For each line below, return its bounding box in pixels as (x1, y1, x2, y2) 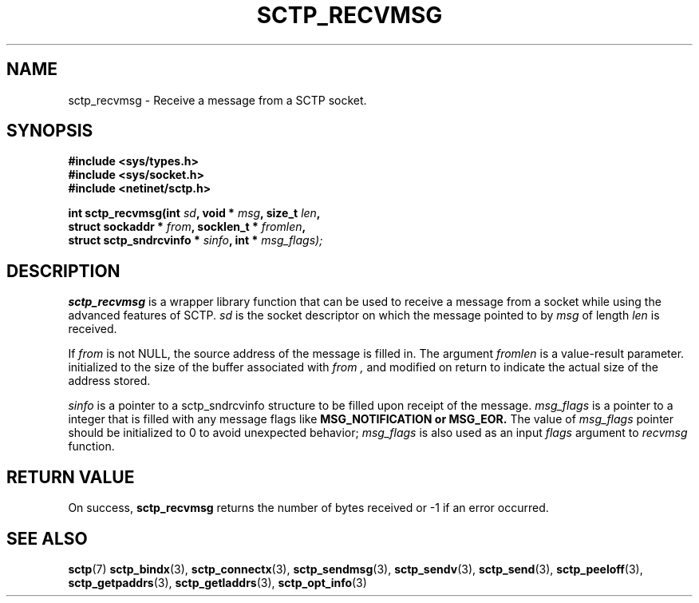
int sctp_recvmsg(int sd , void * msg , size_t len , (68, 206, 321, 220)
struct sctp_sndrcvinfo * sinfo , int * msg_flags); (68, 233, 323, 248)
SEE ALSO (6, 528, 88, 549)
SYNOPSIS (6, 121, 93, 141)
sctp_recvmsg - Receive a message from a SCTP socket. (68, 93, 367, 107)
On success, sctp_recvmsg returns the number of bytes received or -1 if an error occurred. (68, 501, 549, 515)
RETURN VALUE (6, 466, 135, 487)
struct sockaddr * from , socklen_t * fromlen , (68, 220, 306, 234)
